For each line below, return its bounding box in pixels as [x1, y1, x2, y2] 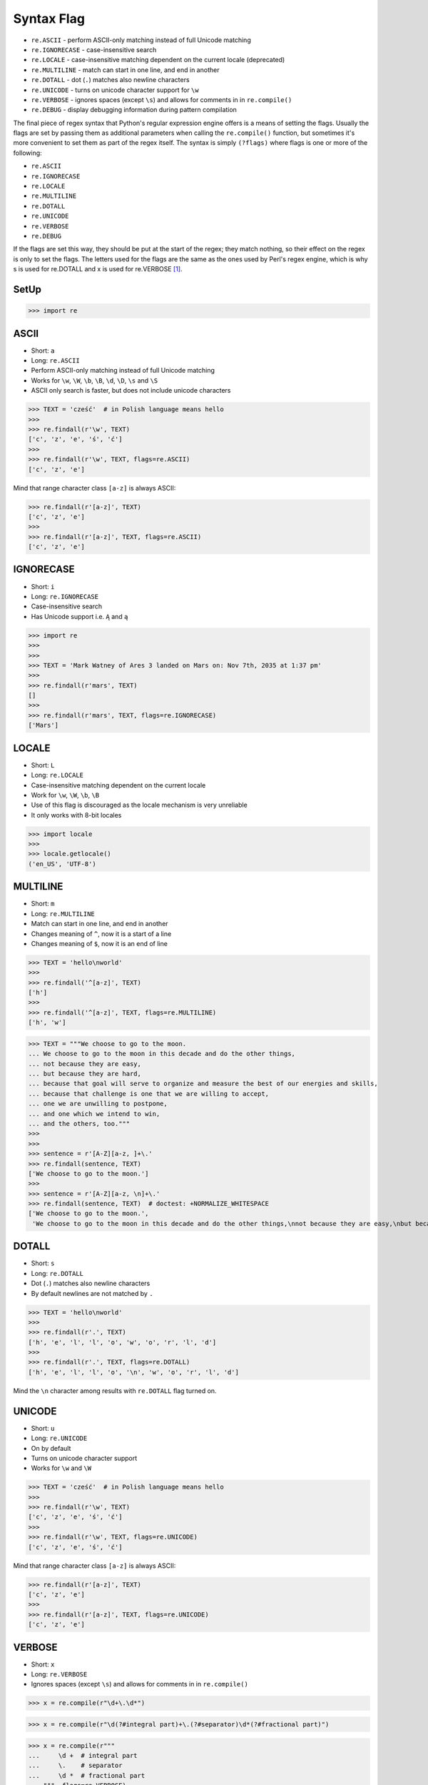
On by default [31, 1444, 71, 1452]
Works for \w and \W [31, 1464, 92, 1472]
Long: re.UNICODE [31, 1434, 88, 1442]
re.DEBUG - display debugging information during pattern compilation [31, 106, 237, 114]
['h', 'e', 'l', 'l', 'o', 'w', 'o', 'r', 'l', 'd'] [28, 1338, 217, 1346]
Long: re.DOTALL [31, 1269, 83, 1277]
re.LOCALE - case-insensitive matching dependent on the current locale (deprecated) [31, 56, 285, 64]
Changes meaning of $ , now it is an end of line [31, 939, 168, 947]
